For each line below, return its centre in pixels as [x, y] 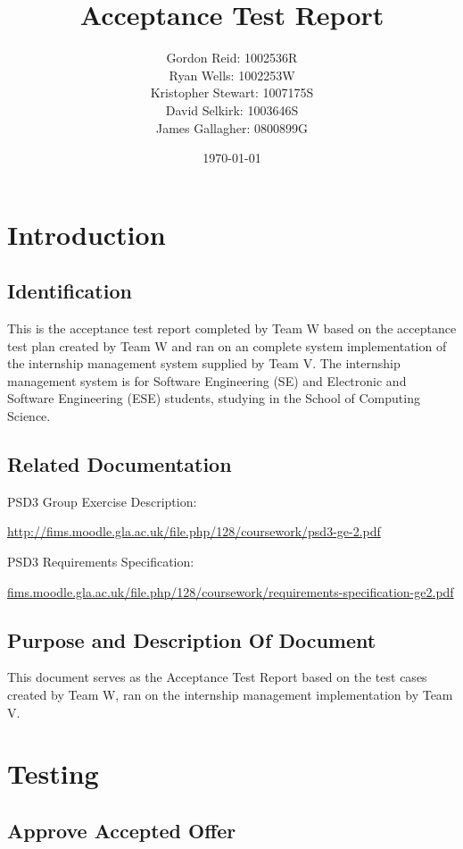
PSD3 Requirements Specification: [101, 562]
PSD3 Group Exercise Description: [102, 501]
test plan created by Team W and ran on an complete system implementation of [227, 345]
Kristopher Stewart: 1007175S [232, 92]
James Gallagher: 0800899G [232, 127]
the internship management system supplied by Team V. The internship [204, 363]
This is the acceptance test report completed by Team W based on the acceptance [232, 328]
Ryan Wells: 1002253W [232, 75]
